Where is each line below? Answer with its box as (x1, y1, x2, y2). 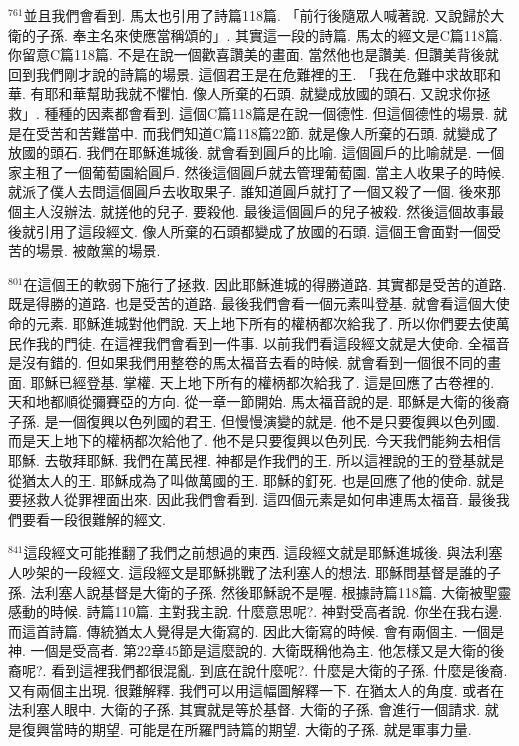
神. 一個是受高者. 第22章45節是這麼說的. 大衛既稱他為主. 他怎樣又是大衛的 (8, 640, 491, 661)
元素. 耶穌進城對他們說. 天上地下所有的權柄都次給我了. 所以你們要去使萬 (35, 312, 510, 333)
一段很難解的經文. (49, 508, 166, 529)
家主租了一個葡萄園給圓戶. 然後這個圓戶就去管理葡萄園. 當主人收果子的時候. (8, 161, 505, 182)
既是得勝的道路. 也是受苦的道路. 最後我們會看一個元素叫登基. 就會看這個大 (8, 293, 496, 314)
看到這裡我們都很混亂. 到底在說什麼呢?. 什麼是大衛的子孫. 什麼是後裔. (51, 660, 508, 680)
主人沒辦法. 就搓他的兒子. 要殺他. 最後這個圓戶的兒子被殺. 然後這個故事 (21, 200, 491, 221)
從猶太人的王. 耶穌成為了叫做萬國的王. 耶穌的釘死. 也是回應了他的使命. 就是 (8, 469, 505, 490)
